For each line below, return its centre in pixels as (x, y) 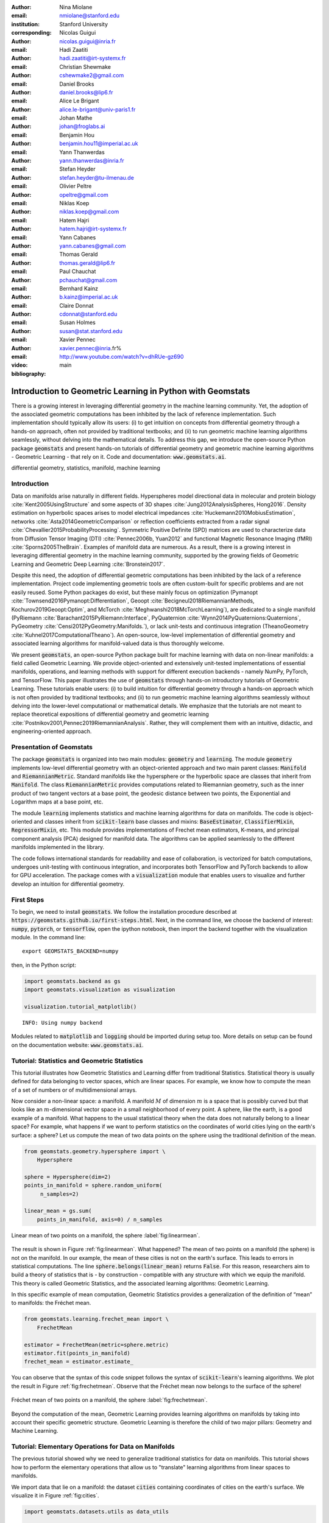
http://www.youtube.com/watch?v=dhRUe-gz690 (122, 357)
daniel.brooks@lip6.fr (86, 92)
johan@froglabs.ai (82, 126)
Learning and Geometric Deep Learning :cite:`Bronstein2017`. (88, 564)
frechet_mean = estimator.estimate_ (79, 1362)
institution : (26, 24)
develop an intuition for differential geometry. (68, 884)
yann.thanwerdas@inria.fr (92, 161)
